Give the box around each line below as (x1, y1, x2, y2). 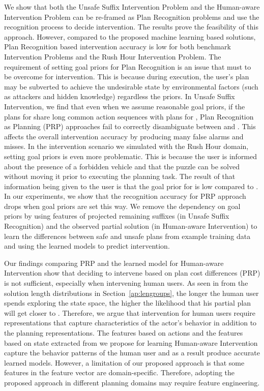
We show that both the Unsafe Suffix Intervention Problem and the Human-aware (4, 2, 260, 12)
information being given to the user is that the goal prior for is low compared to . (4, 181, 258, 191)
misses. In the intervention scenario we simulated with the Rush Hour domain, (4, 141, 249, 152)
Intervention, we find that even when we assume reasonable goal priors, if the (4, 101, 245, 111)
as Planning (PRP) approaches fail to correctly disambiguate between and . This (4, 121, 256, 132)
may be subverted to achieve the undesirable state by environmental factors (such (4, 81, 258, 92)
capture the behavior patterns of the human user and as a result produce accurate (4, 347, 260, 358)
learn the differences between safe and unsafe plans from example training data (4, 230, 251, 241)
